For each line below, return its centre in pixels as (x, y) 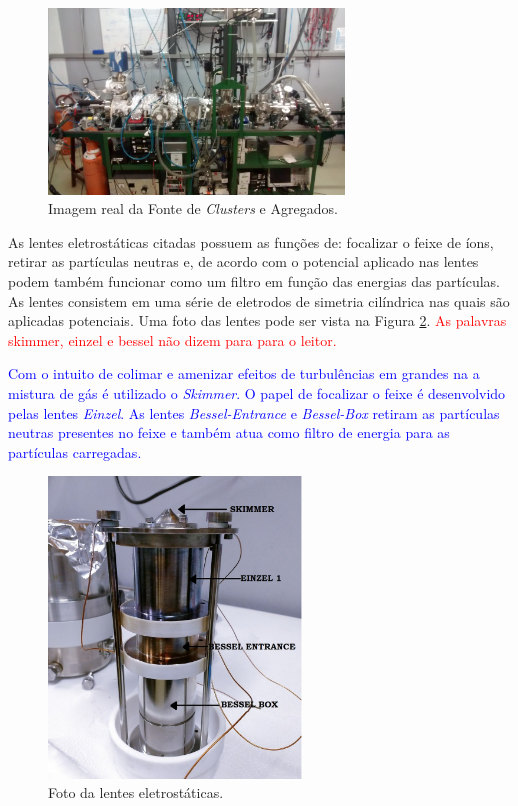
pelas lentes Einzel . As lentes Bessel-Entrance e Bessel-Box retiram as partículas (254, 412)
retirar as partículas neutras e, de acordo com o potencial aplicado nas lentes (243, 261)
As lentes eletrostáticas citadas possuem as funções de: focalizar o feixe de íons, (251, 241)
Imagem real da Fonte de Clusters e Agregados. (193, 208)
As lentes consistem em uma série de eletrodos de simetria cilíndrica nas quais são (259, 300)
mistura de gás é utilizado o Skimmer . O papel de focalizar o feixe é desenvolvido (257, 393)
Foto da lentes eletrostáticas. (136, 792)
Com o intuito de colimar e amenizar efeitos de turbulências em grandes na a (244, 373)
